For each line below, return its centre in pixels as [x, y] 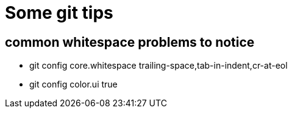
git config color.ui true [73, 84]
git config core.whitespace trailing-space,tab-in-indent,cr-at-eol [158, 66]
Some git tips [59, 13]
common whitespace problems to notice [130, 42]
